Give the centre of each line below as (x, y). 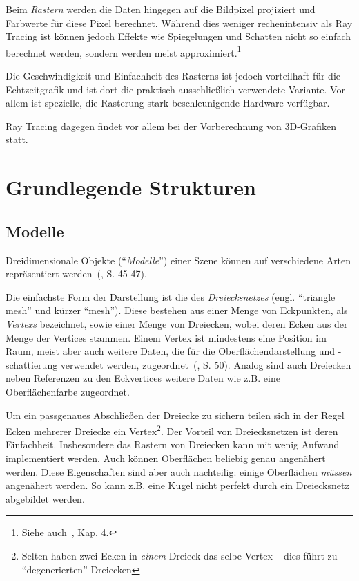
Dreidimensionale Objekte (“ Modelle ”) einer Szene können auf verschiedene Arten (178, 260)
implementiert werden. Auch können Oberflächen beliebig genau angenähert (166, 458)
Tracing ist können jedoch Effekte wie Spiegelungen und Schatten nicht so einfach (178, 36)
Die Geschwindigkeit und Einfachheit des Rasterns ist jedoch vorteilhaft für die (173, 76)
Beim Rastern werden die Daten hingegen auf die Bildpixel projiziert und (161, 9)
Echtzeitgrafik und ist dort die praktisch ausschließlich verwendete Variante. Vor (175, 89)
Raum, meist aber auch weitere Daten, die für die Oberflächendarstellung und (171, 351)
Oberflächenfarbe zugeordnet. (68, 391)
